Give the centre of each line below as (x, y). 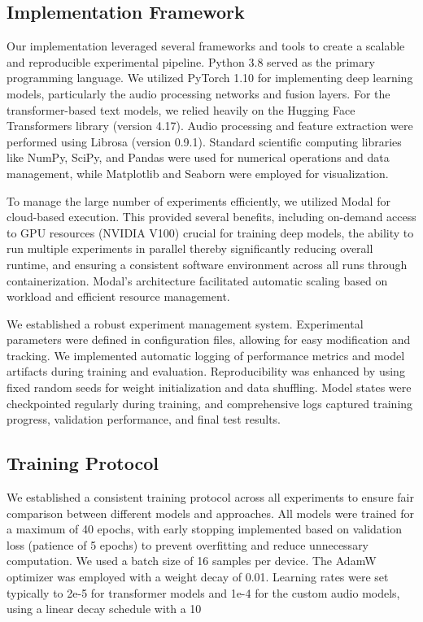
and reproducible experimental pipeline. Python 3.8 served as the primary (191, 61)
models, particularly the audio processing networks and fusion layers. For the (198, 93)
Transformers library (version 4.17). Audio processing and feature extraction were (210, 126)
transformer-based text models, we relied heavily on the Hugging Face (181, 109)
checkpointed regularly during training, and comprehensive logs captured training (210, 403)
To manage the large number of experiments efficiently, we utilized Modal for (198, 200)
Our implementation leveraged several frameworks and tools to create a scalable (206, 46)
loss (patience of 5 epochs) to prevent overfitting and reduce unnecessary (188, 544)
